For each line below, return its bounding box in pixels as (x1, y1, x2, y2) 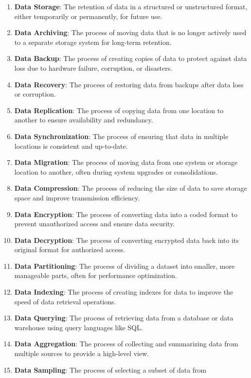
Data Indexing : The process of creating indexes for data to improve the (14, 287, 233, 297)
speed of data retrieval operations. (14, 296, 116, 306)
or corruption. (14, 89, 56, 99)
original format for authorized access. (14, 244, 125, 255)
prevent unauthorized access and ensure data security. (14, 219, 175, 229)
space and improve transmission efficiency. (14, 192, 140, 202)
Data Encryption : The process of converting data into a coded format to (14, 209, 238, 219)
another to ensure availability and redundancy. (14, 115, 153, 125)
